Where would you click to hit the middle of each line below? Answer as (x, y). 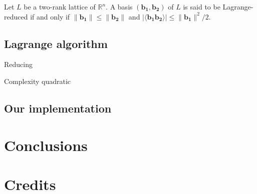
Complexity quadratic (38, 81)
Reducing (18, 64)
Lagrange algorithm (56, 43)
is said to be (202, 6)
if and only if (50, 16)
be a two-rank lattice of (60, 6)
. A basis (119, 6)
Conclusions (46, 145)
